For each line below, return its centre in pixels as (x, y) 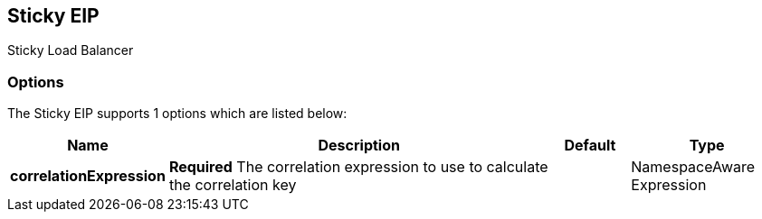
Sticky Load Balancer (71, 50)
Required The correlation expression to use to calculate (358, 167)
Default (590, 146)
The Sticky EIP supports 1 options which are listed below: (177, 114)
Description (359, 146)
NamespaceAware (693, 167)
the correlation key (233, 185)
